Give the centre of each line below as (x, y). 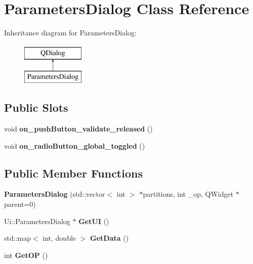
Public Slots (36, 107)
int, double (59, 238)
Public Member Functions (73, 173)
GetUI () (94, 221)
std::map (17, 238)
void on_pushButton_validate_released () (78, 129)
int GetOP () (26, 255)
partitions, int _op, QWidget (188, 194)
